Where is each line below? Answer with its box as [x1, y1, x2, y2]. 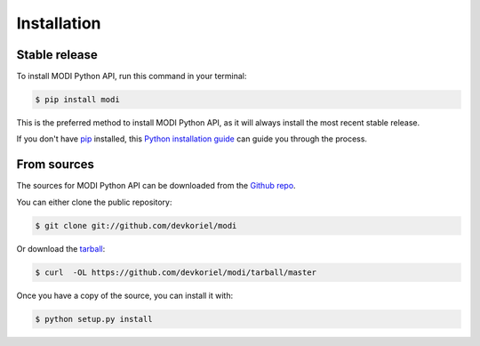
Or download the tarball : [16, 243, 106, 253]
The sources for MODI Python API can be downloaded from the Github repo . [16, 181, 297, 191]
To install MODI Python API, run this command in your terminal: [16, 71, 247, 82]
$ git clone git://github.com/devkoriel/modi [35, 221, 237, 230]
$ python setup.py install [35, 314, 153, 324]
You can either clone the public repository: [16, 197, 172, 207]
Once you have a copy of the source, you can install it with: [16, 290, 234, 301]
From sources [16, 157, 95, 173]
